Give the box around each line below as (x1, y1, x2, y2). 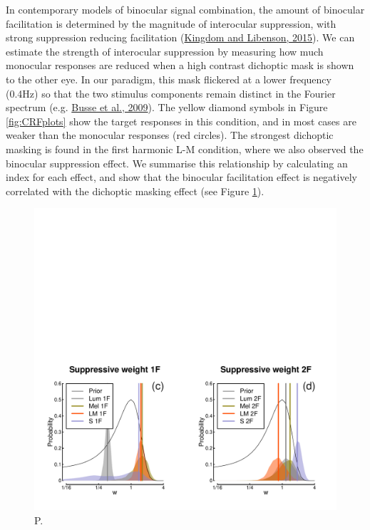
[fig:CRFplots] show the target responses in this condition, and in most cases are (6, 113, 356, 128)
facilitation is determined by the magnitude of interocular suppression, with (6, 16, 336, 31)
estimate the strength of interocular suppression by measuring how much (6, 43, 324, 58)
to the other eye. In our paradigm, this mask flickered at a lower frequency (6, 71, 332, 86)
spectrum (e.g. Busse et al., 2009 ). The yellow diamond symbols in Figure (6, 100, 328, 115)
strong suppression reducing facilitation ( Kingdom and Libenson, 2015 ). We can (6, 30, 355, 45)
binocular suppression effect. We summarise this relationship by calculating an (6, 155, 348, 170)
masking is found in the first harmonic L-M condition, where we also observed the (6, 141, 364, 156)
